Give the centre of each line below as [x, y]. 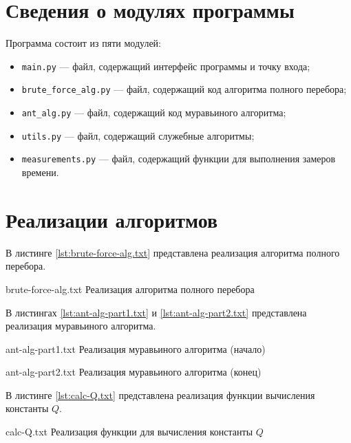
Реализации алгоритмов [112, 219]
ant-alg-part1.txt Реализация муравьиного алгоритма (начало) [136, 348]
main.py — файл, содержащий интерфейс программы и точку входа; [166, 66]
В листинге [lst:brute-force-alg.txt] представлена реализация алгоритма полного [173, 252]
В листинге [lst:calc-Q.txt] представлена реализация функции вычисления [160, 395]
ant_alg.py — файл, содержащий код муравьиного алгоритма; [154, 112]
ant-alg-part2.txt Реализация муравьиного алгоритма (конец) [134, 372]
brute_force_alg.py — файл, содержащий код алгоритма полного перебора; [184, 89]
